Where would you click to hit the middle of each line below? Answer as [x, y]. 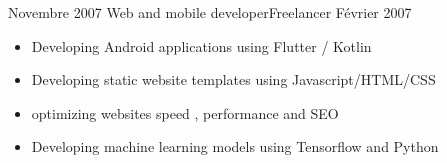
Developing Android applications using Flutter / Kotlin [201, 45]
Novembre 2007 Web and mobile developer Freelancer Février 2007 [210, 12]
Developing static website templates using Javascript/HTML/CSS [233, 79]
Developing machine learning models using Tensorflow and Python [235, 146]
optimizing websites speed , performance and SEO [185, 112]
